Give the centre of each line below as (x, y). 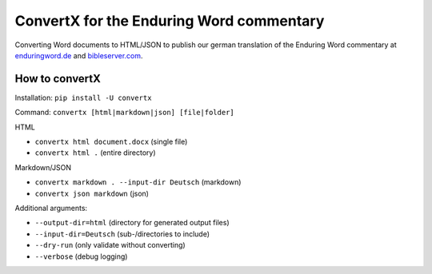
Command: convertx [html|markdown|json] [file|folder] (125, 113)
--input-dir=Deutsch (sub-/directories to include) (122, 234)
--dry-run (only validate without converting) (110, 245)
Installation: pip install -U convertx (83, 97)
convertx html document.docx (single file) (111, 142)
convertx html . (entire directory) (95, 153)
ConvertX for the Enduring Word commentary (170, 21)
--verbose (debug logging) (81, 256)
